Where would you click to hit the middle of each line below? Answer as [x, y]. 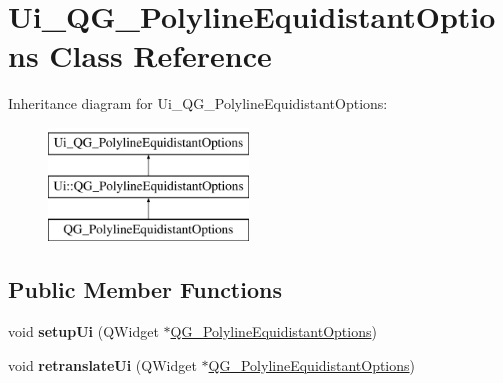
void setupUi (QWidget [83, 331]
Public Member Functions [145, 289]
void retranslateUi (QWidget [102, 364]
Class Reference [160, 55]
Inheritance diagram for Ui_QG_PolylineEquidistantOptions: [198, 103]
